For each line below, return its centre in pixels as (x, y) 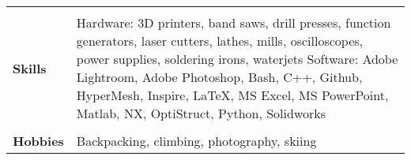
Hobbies (38, 141)
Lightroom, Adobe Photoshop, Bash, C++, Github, (219, 77)
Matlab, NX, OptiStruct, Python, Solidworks (201, 113)
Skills (30, 68)
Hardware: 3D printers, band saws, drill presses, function (234, 22)
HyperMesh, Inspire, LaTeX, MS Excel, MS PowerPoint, (232, 95)
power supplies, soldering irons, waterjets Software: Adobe (237, 59)
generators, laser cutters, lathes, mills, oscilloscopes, (220, 41)
